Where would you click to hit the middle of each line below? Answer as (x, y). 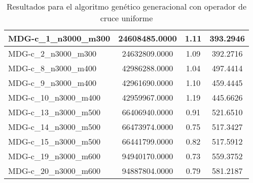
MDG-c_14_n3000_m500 (55, 127)
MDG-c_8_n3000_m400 (52, 68)
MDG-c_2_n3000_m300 (52, 53)
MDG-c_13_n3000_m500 (55, 112)
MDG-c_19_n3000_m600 (55, 156)
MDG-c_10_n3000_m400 (55, 97)
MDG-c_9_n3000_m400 (52, 83)
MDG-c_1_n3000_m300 (59, 38)
